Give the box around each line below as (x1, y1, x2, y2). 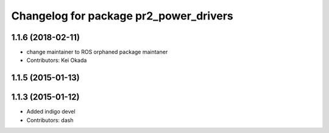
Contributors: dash (26, 116, 74, 124)
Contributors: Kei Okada (26, 56, 87, 64)
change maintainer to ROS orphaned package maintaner (26, 49, 168, 56)
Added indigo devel (26, 108, 76, 115)
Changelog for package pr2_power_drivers (11, 9, 234, 22)
